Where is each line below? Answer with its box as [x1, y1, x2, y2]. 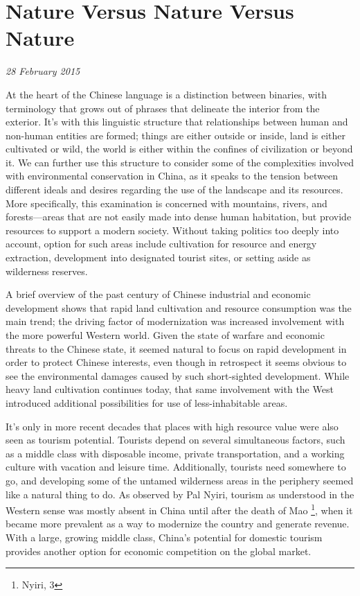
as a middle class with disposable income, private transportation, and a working [6, 446, 345, 460]
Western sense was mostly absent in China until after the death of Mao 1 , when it [6, 501, 353, 517]
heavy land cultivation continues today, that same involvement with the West [6, 382, 334, 396]
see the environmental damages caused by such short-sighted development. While [6, 368, 350, 383]
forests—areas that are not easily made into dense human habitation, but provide [6, 209, 352, 224]
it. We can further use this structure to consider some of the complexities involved [6, 155, 354, 169]
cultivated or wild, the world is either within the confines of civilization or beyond [6, 141, 353, 156]
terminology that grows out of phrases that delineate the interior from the [6, 100, 320, 115]
